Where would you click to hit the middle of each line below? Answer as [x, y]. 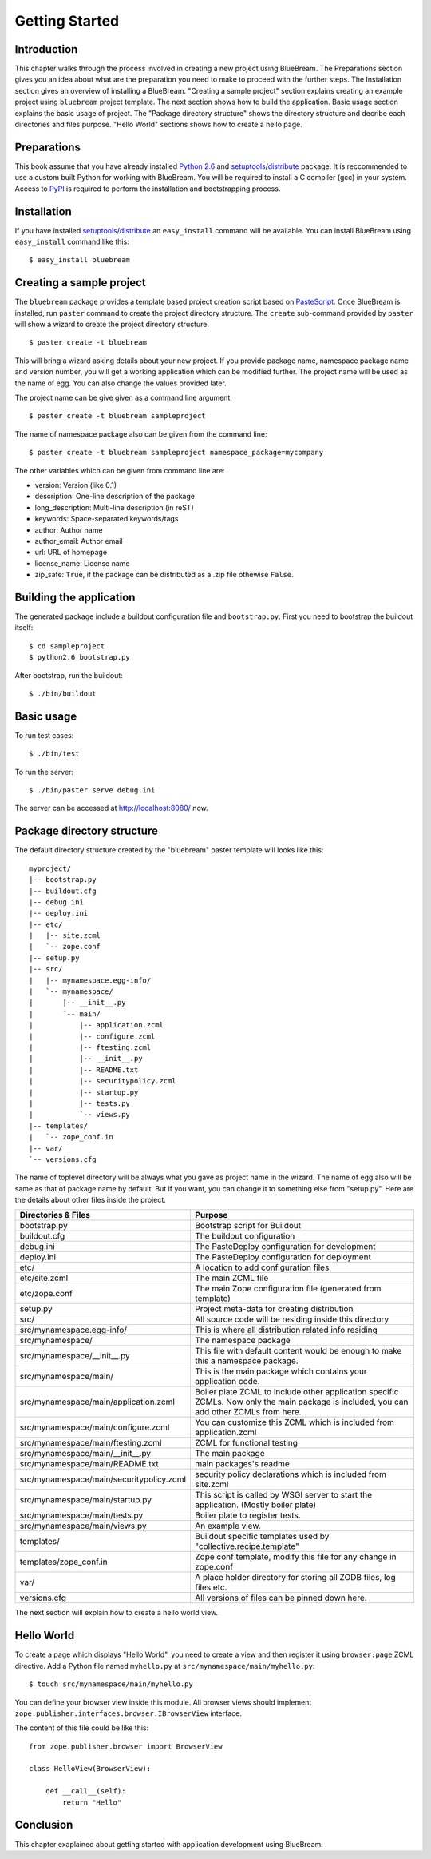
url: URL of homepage [71, 553]
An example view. [228, 1526]
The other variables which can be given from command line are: [120, 470]
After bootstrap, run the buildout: [69, 675]
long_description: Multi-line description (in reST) [115, 507]
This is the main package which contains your [281, 1371]
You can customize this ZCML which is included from [295, 1422]
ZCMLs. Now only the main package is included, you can [302, 1402]
